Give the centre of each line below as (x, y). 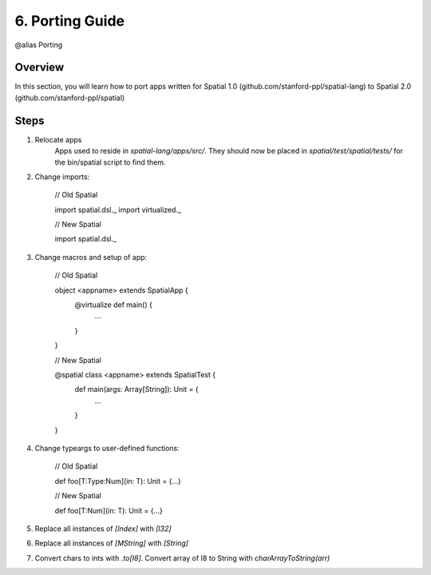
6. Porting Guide (70, 21)
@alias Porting (39, 45)
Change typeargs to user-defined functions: (107, 448)
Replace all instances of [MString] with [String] (112, 543)
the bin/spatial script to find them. (111, 162)
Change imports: (62, 177)
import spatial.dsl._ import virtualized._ (118, 210)
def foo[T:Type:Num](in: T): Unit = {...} (118, 481)
